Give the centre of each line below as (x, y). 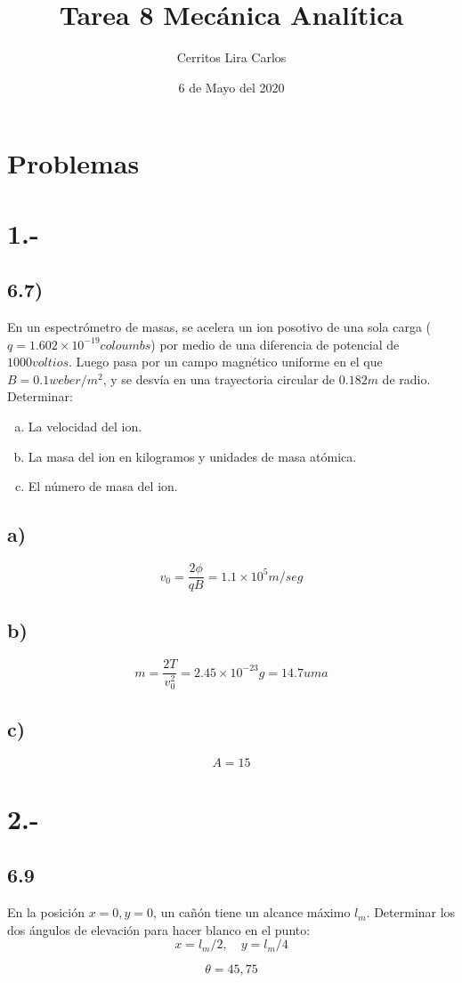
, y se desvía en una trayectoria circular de (219, 379)
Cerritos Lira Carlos (231, 57)
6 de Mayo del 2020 (231, 87)
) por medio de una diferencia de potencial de (275, 344)
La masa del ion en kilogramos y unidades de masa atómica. (192, 456)
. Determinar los (411, 912)
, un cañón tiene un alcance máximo (252, 912)
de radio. (406, 379)
